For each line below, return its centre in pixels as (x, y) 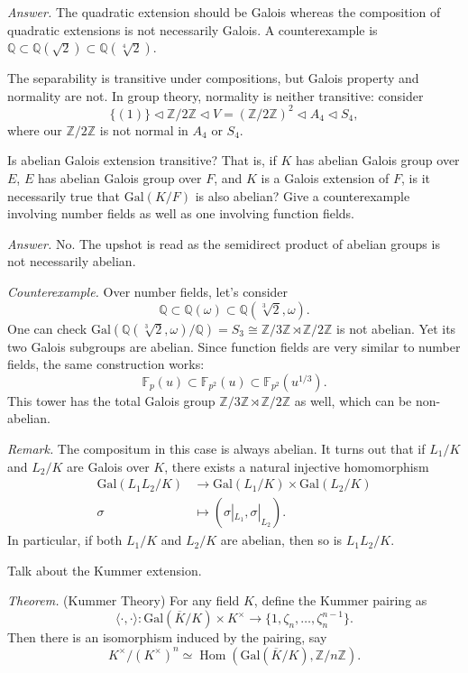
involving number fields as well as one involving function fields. (181, 213)
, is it (416, 178)
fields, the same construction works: (106, 364)
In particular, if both (65, 540)
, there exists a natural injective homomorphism (297, 466)
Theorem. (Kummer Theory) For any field (124, 600)
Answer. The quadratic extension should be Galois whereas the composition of (224, 12)
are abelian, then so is (281, 540)
